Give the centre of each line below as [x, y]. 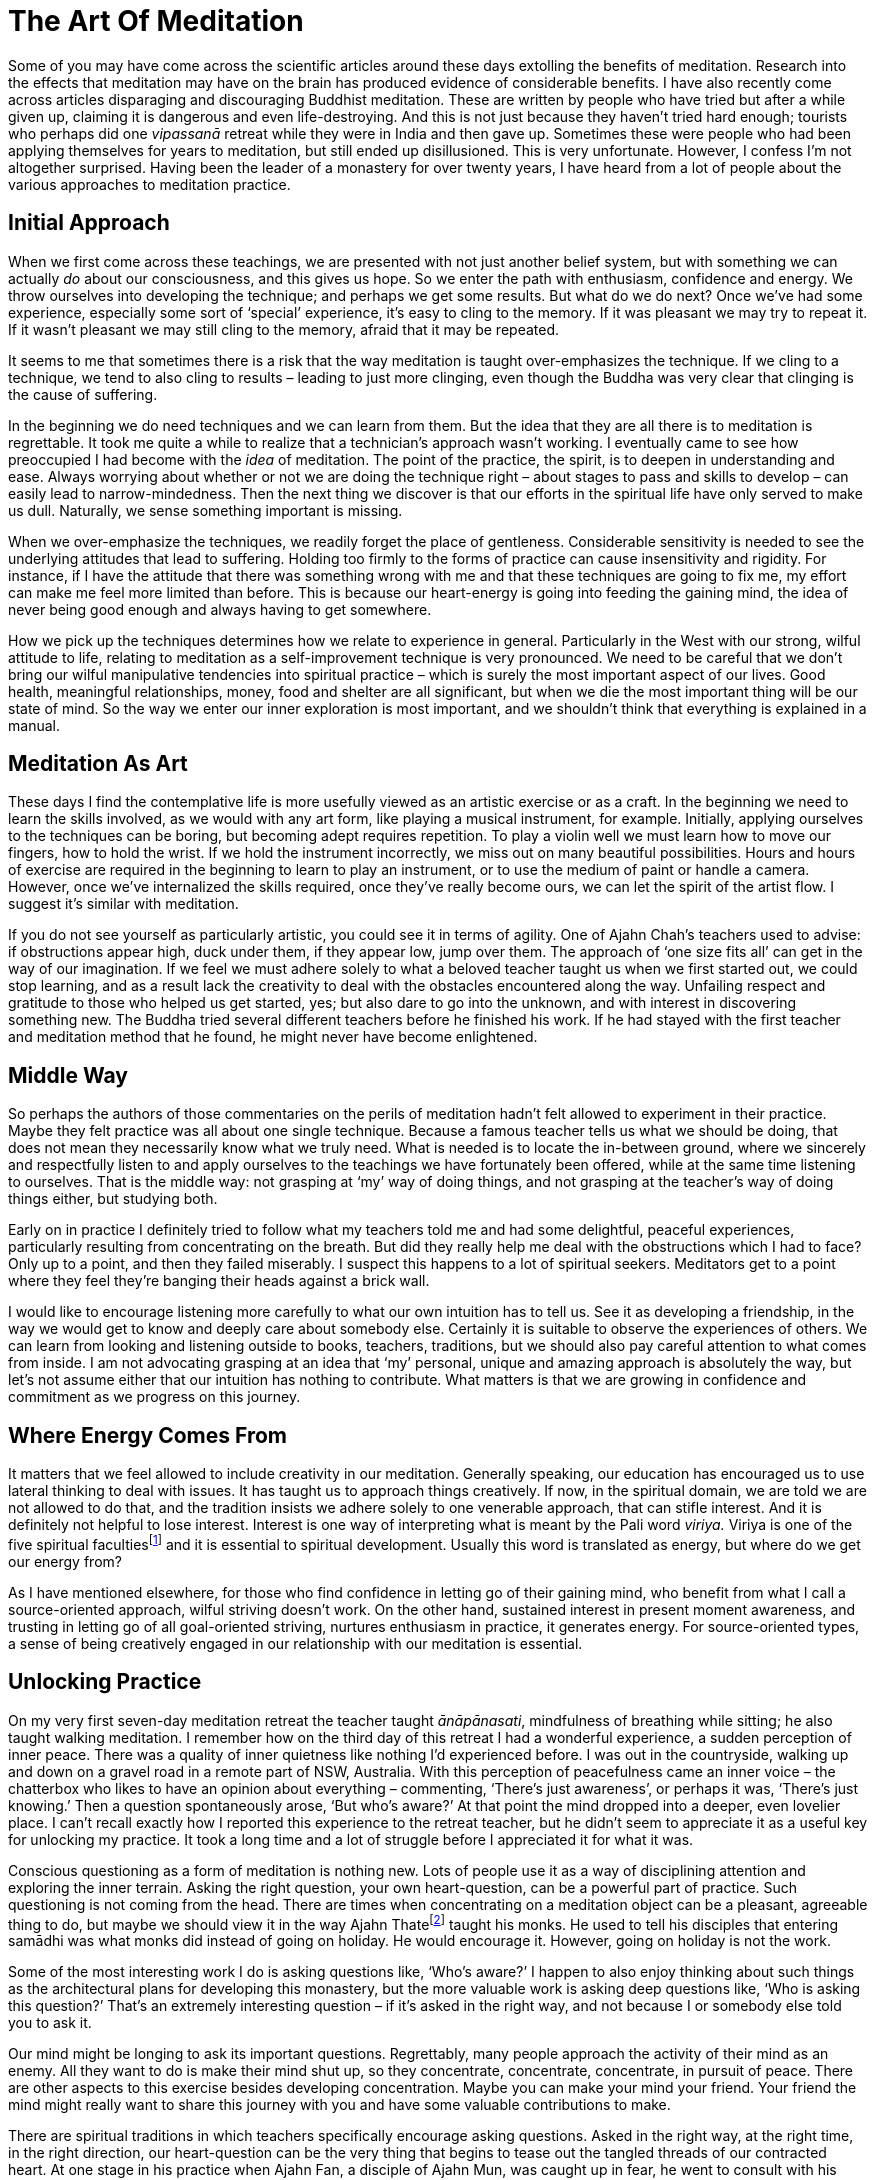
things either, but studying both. [113, 1199]
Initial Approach [89, 223]
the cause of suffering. [83, 394]
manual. [34, 725]
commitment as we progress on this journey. [154, 1397]
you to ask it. [50, 2023]
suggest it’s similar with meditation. [123, 904]
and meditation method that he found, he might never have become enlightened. [273, 1037]
